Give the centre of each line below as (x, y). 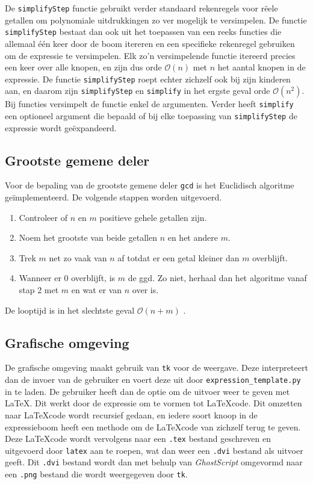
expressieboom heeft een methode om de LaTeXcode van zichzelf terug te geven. (153, 427)
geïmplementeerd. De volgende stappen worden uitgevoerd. (113, 197)
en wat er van (97, 290)
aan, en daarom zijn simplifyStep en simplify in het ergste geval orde (138, 91)
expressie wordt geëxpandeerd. (61, 127)
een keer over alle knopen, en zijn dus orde (83, 67)
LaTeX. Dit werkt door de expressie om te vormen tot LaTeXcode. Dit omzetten (153, 403)
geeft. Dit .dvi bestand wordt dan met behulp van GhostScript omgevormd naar (154, 462)
